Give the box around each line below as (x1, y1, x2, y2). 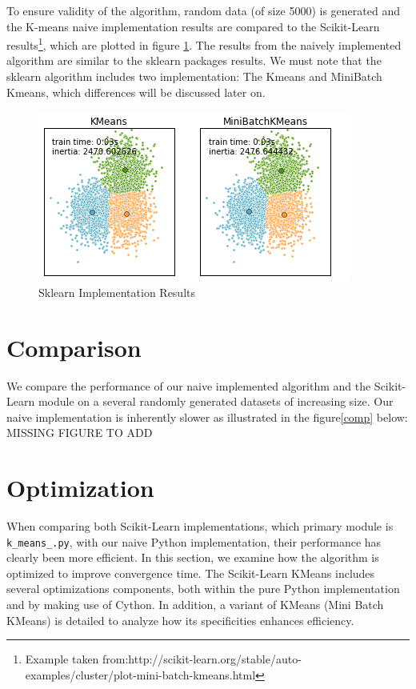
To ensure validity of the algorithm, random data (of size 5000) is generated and (6, 2, 400, 18)
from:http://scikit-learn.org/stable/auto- (102, 651, 302, 667)
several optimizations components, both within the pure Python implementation (6, 580, 400, 597)
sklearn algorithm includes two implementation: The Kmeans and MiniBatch (6, 68, 382, 85)
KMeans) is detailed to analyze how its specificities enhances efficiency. (6, 611, 354, 628)
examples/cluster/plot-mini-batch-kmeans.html (25, 666, 256, 683)
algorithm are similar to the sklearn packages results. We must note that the (6, 52, 382, 69)
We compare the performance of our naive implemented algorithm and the (6, 377, 371, 394)
